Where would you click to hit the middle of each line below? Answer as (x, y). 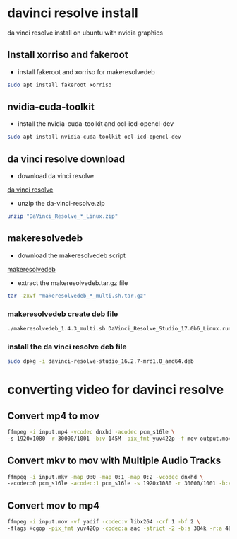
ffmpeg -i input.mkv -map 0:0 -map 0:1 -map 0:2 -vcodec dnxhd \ (105, 477)
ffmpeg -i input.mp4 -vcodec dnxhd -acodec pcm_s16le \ (91, 432)
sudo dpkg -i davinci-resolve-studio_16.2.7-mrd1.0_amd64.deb (101, 361)
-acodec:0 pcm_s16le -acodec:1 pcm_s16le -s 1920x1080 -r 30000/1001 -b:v (120, 483)
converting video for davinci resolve (116, 390)
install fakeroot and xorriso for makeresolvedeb (86, 71)
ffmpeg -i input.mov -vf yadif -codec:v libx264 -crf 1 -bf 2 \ (104, 522)
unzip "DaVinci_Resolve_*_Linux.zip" (63, 216)
